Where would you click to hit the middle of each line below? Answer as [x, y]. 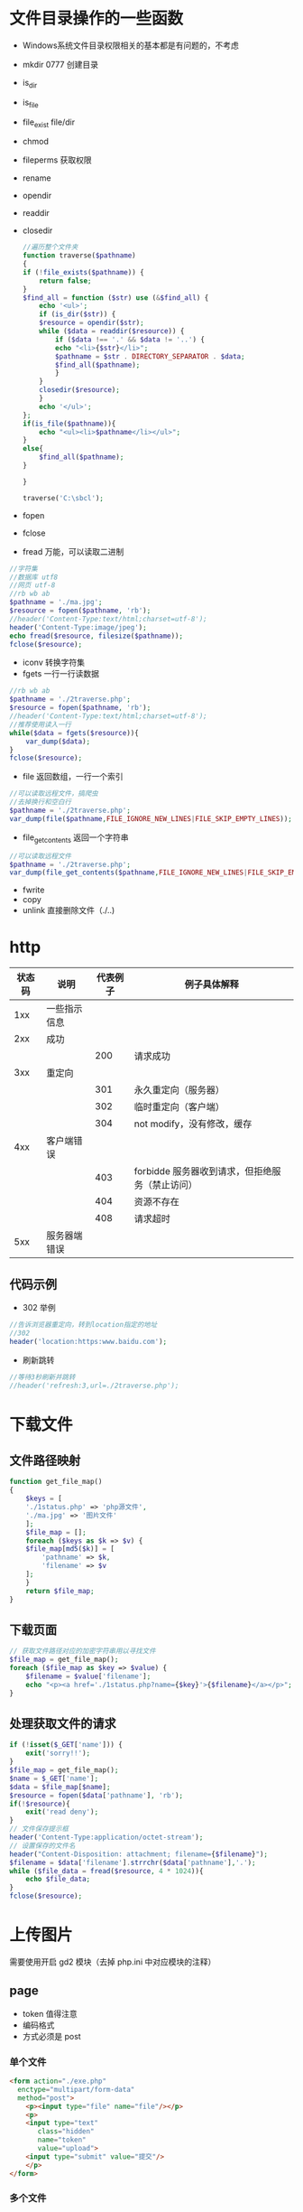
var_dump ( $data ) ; [58, 742]
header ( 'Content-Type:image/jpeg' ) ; [78, 627]
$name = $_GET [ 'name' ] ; [54, 1778]
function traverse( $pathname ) [79, 256]
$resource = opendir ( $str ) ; [92, 323]
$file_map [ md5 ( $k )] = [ [70, 1549]
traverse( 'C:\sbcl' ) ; [63, 498]
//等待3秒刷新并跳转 [42, 1377]
